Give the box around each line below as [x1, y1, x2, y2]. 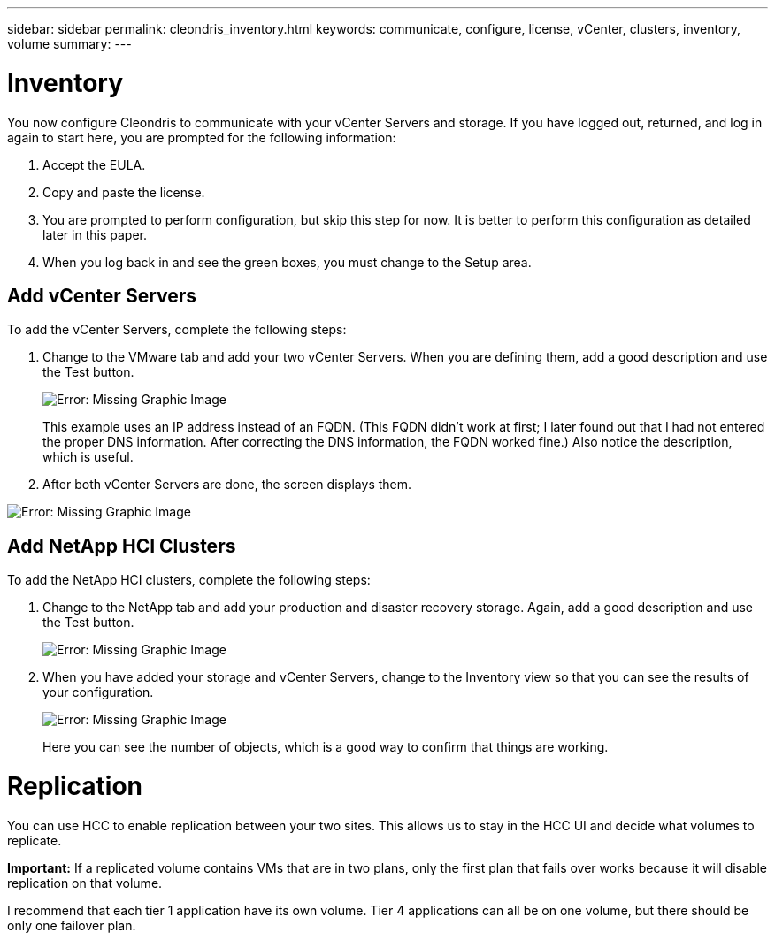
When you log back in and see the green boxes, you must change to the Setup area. [42, 254, 532, 270]
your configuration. [42, 684, 154, 700]
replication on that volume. [7, 875, 163, 890]
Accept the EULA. [42, 157, 146, 172]
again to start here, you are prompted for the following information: [7, 129, 396, 145]
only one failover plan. [7, 917, 136, 933]
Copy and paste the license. [42, 184, 205, 200]
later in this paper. [42, 226, 147, 242]
